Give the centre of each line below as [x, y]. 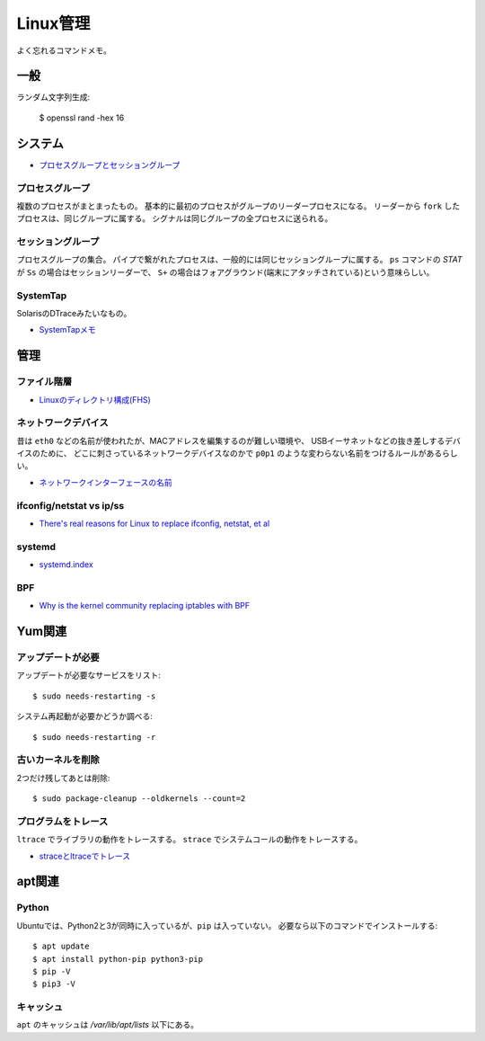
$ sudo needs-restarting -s [94, 696]
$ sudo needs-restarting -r [94, 737]
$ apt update [61, 947]
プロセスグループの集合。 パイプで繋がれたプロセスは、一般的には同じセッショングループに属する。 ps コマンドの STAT [239, 260]
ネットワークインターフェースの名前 [106, 482]
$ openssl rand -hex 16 [82, 118]
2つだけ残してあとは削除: [63, 778]
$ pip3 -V [54, 984]
